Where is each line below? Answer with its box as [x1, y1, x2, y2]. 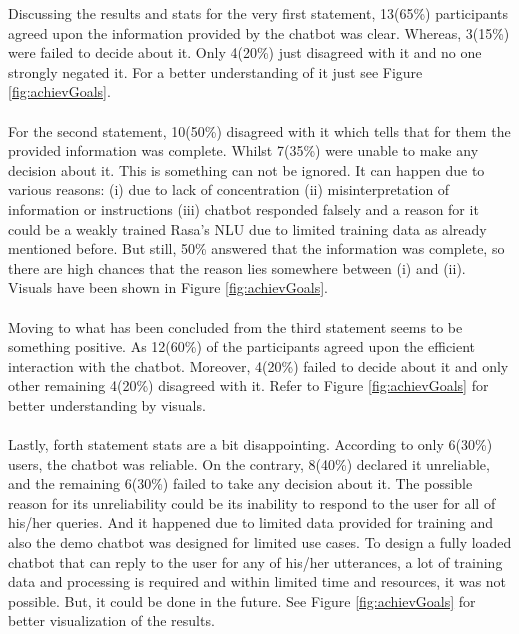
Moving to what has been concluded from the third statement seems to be [8, 316, 463, 337]
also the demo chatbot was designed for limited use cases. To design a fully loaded [8, 532, 512, 553]
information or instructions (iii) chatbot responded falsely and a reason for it [8, 198, 479, 219]
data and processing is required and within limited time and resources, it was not [8, 571, 507, 592]
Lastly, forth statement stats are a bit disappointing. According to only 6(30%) [8, 434, 493, 455]
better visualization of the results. [8, 610, 215, 631]
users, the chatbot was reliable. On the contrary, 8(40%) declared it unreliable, [8, 453, 490, 474]
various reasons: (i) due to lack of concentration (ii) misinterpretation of [8, 179, 450, 200]
